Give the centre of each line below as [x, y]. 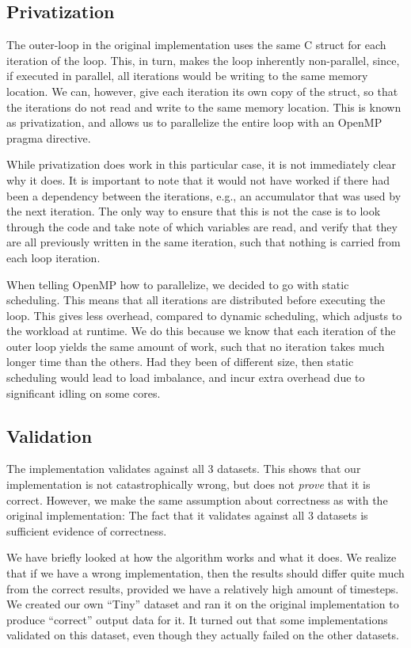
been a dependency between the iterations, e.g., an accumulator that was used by [204, 195]
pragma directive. [49, 137]
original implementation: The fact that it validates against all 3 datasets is [187, 515]
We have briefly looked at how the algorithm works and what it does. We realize [202, 557]
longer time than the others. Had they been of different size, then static [180, 362]
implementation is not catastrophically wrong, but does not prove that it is [188, 484]
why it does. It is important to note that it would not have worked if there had [198, 179]
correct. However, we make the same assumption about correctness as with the [197, 499]
